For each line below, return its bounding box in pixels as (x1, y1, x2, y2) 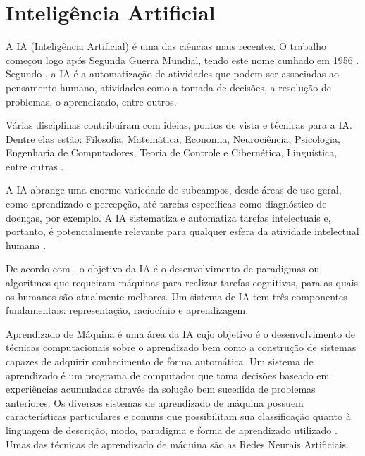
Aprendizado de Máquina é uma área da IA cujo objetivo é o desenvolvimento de (6, 326, 355, 341)
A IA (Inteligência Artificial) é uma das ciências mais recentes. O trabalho (6, 39, 326, 53)
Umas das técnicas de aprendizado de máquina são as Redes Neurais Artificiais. (6, 436, 349, 451)
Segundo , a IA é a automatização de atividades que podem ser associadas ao (6, 66, 339, 81)
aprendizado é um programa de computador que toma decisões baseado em (6, 367, 330, 382)
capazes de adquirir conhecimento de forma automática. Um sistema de (6, 354, 314, 368)
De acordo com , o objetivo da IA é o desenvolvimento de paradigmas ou (6, 261, 320, 276)
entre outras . (6, 158, 64, 173)
